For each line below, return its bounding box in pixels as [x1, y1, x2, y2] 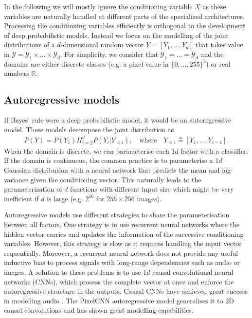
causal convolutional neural [152, 267, 234, 277]
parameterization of [4, 184, 62, 194]
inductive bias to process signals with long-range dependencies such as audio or [4, 257, 240, 267]
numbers [4, 68, 29, 78]
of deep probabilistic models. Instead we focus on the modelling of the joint [4, 30, 229, 40]
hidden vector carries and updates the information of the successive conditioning [4, 229, 244, 239]
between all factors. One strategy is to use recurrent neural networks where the [4, 219, 240, 230]
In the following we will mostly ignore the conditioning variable [4, 1, 193, 11]
